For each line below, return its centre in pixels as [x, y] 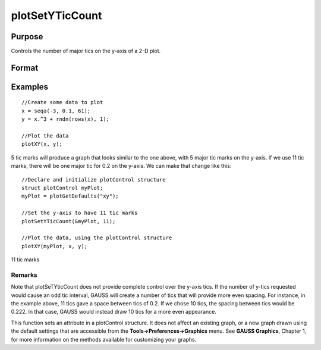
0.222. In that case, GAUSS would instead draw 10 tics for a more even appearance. [114, 312]
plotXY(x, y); [42, 144]
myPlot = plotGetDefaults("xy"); [70, 196]
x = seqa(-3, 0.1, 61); [56, 111]
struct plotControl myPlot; [62, 188]
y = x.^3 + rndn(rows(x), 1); [66, 119]
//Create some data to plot [62, 102]
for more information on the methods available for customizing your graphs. [104, 339]
